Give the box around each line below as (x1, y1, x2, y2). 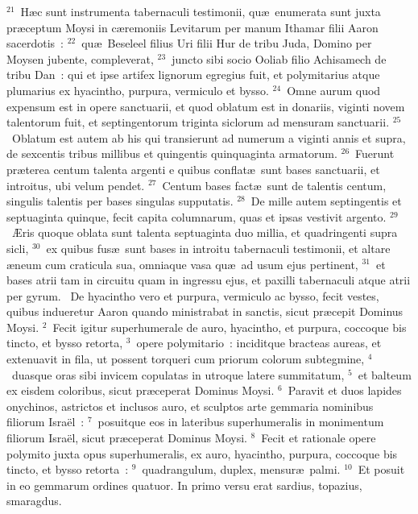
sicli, (6, 239, 29, 256)
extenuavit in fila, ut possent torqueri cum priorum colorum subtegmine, (6, 350, 365, 367)
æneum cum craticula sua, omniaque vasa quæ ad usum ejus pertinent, (6, 255, 358, 272)
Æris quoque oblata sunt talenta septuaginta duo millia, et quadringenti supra (11, 224, 398, 241)
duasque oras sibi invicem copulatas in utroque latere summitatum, (11, 366, 345, 383)
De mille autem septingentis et (250, 193, 402, 209)
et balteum (358, 366, 412, 383)
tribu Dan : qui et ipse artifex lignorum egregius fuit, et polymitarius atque (6, 66, 380, 83)
